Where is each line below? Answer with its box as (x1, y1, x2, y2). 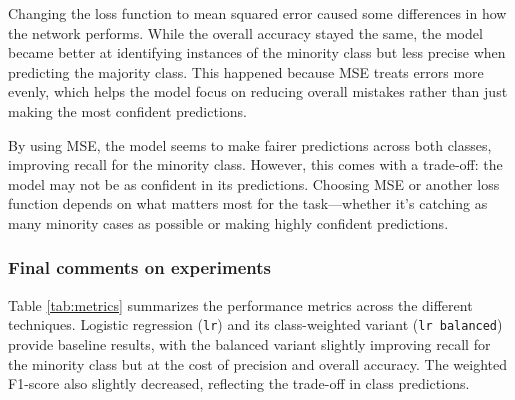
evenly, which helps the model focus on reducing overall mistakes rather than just (8, 81, 508, 102)
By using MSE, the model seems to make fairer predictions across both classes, (8, 134, 492, 155)
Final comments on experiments (8, 255, 272, 280)
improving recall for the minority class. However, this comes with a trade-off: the (8, 154, 503, 175)
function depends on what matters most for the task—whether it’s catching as (8, 193, 488, 214)
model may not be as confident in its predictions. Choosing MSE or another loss (8, 173, 500, 194)
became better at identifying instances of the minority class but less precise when (8, 42, 506, 63)
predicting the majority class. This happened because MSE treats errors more (8, 61, 484, 82)
